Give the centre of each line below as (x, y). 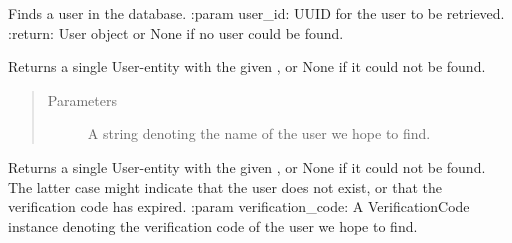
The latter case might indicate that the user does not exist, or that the (225, 186)
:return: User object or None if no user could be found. (176, 32)
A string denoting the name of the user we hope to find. (259, 133)
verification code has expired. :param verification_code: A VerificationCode (239, 206)
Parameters (82, 99)
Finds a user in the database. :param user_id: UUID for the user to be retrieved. (256, 13)
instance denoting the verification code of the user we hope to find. (213, 225)
